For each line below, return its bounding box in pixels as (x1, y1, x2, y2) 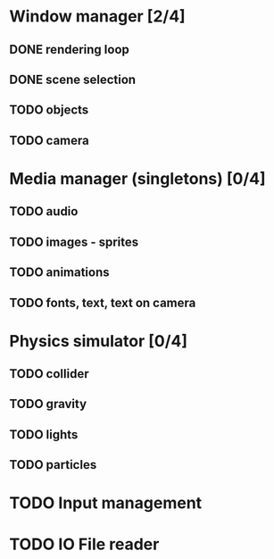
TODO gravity (9, 396, 87, 412)
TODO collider (9, 366, 89, 381)
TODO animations (9, 265, 110, 280)
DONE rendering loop (9, 42, 129, 57)
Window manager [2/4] (9, 6, 186, 27)
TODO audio (9, 204, 79, 220)
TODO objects (9, 103, 89, 118)
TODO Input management (9, 493, 203, 513)
